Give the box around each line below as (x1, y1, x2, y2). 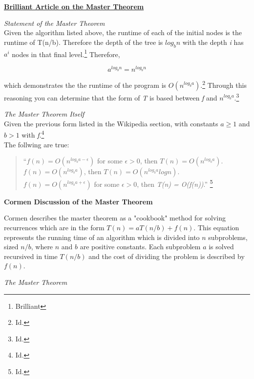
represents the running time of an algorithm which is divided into (4, 232, 200, 242)
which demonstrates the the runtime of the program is (4, 80, 167, 90)
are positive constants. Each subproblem (80, 241, 201, 252)
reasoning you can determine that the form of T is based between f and (4, 92, 217, 102)
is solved (209, 241, 234, 252)
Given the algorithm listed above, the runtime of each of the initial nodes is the (4, 27, 242, 38)
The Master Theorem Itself (4, 109, 85, 119)
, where (31, 241, 53, 252)
